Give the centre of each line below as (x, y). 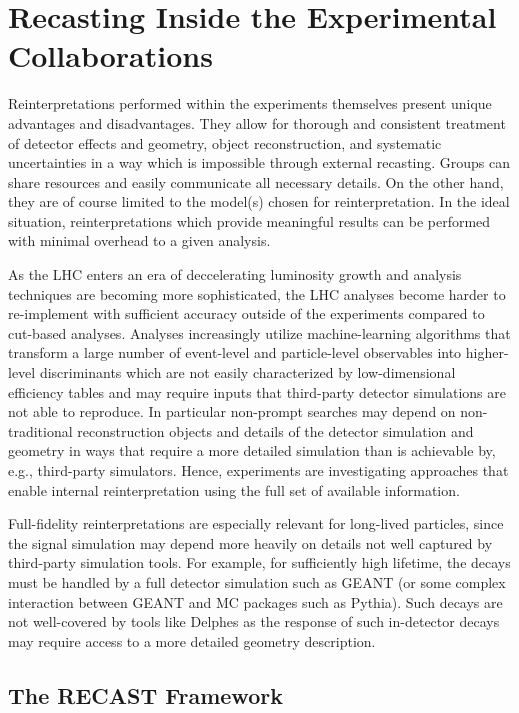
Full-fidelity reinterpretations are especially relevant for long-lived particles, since (256, 523)
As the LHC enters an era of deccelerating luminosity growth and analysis (235, 274)
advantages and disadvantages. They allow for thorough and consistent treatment (257, 122)
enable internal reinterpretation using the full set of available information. (234, 489)
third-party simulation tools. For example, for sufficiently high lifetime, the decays (259, 562)
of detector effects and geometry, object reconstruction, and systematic (225, 142)
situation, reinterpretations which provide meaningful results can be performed (249, 220)
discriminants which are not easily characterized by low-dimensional (247, 372)
